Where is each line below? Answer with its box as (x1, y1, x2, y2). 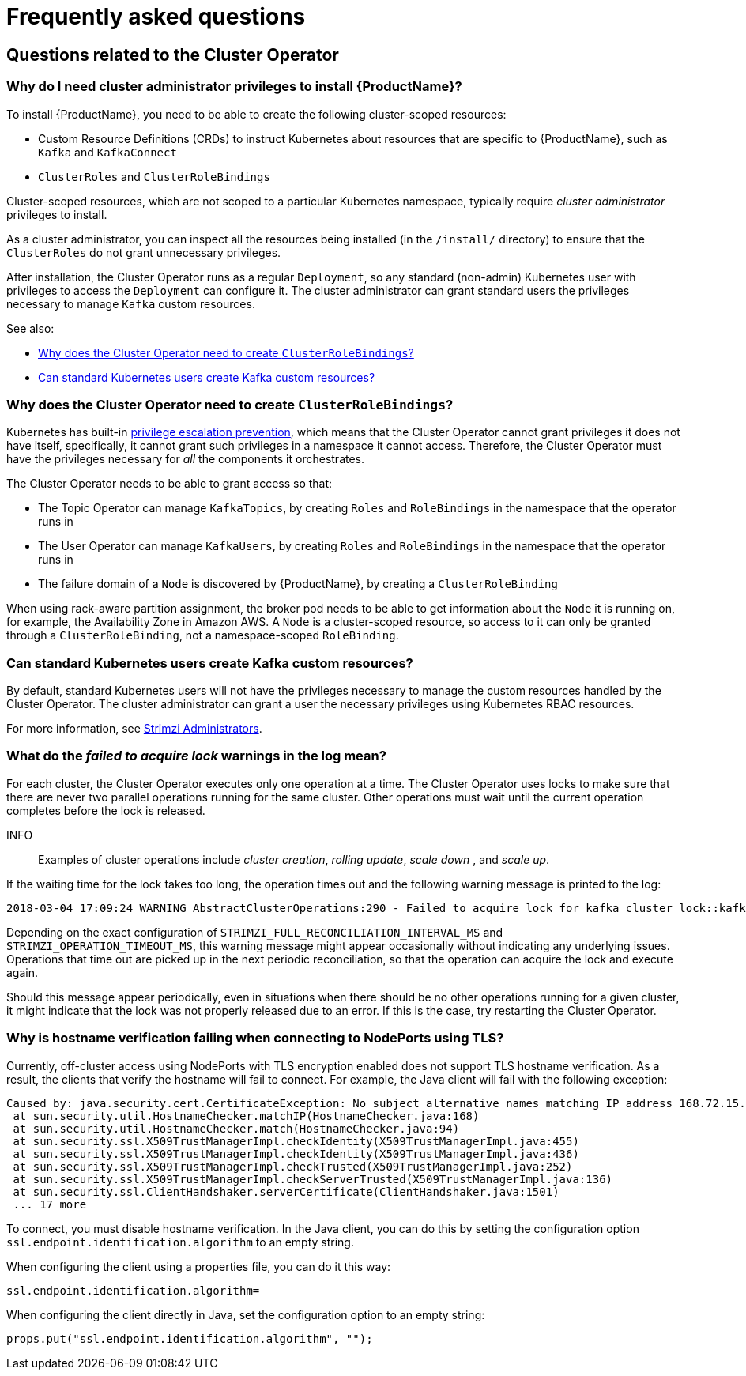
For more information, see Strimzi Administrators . (6, 722, 262, 736)
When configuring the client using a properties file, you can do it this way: (6, 1259, 391, 1273)
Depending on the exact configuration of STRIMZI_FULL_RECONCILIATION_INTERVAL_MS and (6, 925, 503, 939)
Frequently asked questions (6, 3, 306, 30)
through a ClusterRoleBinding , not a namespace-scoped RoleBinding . (6, 628, 399, 643)
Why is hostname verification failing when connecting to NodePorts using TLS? (6, 1030, 504, 1046)
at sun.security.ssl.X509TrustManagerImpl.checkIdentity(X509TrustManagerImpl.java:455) (13, 1134, 579, 1148)
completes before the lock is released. (6, 803, 205, 817)
